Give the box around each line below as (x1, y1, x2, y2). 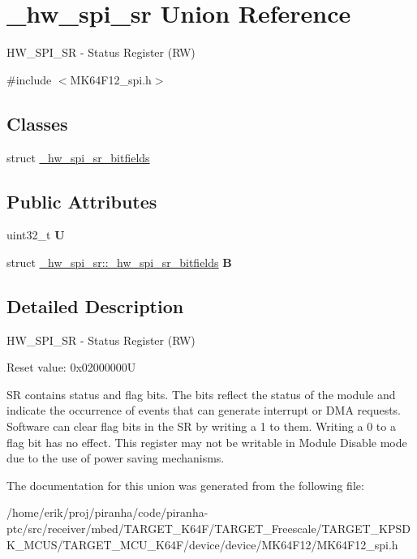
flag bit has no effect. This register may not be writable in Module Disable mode (6, 433, 407, 450)
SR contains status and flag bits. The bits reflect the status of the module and (6, 385, 396, 402)
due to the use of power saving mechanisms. (6, 449, 225, 467)
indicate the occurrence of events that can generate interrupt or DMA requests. (6, 402, 402, 419)
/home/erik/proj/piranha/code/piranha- (6, 504, 208, 521)
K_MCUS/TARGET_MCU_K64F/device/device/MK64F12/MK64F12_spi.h (6, 535, 398, 553)
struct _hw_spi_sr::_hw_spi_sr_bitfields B (6, 253, 232, 270)
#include (6, 71, 52, 88)
